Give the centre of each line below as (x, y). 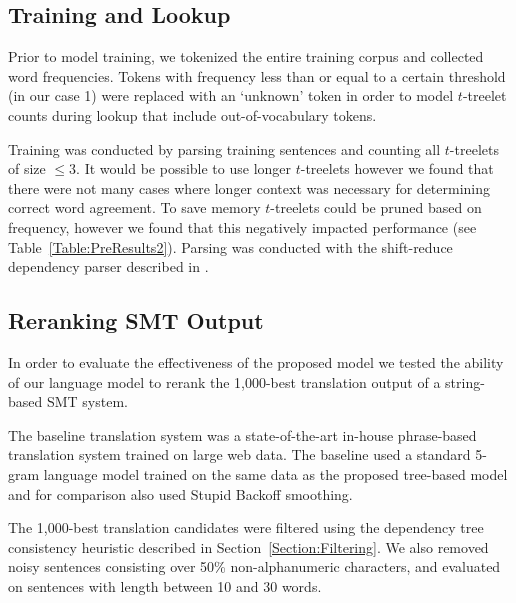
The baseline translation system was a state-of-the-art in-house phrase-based (242, 434)
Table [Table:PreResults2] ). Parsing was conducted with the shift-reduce (230, 246)
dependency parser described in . (108, 266)
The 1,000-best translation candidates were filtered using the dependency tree (246, 527)
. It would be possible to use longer (184, 168)
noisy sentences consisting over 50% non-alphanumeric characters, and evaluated (254, 566)
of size (27, 168)
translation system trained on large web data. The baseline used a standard (239, 454)
